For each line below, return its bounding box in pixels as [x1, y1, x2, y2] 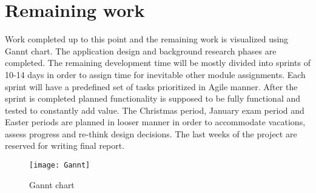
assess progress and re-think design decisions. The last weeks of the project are [5, 127, 297, 140]
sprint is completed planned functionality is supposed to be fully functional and [5, 92, 301, 105]
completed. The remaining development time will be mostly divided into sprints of [5, 56, 311, 69]
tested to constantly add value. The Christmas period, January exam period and [5, 103, 304, 116]
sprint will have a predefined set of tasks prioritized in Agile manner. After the [5, 80, 298, 93]
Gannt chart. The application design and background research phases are [5, 44, 277, 57]
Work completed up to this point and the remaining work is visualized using [5, 33, 289, 45]
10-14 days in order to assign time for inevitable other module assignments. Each [5, 68, 306, 80]
